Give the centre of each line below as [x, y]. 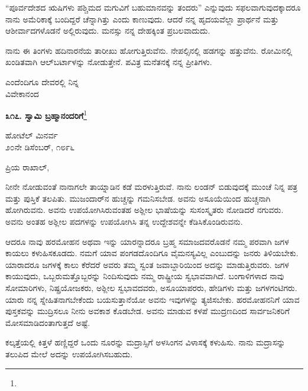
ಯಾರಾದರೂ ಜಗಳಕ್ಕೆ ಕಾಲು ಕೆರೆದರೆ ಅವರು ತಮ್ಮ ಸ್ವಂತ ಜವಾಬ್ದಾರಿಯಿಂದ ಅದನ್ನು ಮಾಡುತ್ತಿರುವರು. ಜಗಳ [147, 264]
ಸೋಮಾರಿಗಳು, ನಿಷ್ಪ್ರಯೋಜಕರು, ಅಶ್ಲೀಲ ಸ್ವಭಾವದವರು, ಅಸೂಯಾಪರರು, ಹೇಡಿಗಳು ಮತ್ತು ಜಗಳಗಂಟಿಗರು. [151, 287]
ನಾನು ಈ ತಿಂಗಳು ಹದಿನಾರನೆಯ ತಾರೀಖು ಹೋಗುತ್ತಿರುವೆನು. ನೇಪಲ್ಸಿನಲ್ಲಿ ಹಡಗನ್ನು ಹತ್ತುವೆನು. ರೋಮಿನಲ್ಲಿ [149, 50]
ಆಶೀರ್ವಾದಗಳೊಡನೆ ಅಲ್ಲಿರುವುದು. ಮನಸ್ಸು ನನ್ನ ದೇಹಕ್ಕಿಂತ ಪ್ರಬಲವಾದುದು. [108, 30]
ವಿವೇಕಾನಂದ [22, 93]
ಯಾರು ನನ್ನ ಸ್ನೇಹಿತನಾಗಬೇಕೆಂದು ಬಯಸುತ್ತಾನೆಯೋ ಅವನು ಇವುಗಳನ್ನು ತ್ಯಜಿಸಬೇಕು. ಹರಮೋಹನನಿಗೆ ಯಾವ [153, 299]
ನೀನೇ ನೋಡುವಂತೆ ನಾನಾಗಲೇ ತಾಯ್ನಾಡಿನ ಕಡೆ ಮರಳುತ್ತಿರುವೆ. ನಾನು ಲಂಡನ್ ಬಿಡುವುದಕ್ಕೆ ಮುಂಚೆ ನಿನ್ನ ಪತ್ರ [152, 187]
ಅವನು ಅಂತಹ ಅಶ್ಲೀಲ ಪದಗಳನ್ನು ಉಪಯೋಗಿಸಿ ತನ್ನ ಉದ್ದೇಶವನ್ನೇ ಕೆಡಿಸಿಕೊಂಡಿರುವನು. [124, 221]
